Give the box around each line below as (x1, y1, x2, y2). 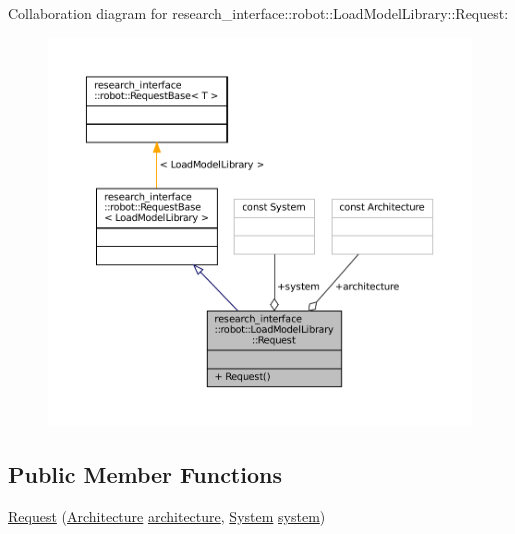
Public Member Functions (8, 458, 282, 489)
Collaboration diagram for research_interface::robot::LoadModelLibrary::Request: (8, 3, 509, 23)
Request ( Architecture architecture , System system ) (8, 505, 326, 526)
